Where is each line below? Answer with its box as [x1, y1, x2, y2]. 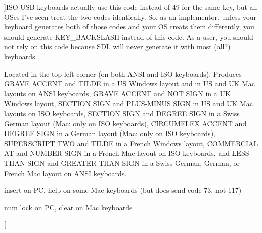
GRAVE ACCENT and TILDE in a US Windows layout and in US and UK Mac [4, 78, 255, 89]
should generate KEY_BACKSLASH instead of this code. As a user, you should [4, 31, 253, 42]
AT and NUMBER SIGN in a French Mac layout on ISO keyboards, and [4, 148, 230, 158]
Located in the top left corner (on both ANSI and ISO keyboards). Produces [4, 68, 242, 79]
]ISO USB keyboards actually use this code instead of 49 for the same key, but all [4, 2, 257, 12]
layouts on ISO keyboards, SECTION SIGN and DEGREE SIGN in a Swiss [4, 108, 240, 118]
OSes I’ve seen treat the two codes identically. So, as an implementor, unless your [4, 11, 257, 22]
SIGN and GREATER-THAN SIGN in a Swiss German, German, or [27, 157, 240, 168]
